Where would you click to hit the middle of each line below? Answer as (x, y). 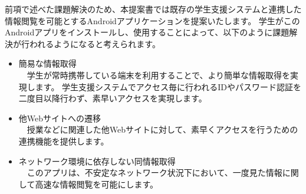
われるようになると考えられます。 (95, 43)
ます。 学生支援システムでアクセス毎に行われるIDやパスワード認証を (168, 86)
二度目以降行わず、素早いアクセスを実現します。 (113, 98)
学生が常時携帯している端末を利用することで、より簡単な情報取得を (159, 75)
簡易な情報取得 (47, 63)
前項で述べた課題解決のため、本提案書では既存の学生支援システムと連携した (153, 9)
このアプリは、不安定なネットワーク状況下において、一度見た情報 (154, 172)
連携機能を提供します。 (64, 141)
